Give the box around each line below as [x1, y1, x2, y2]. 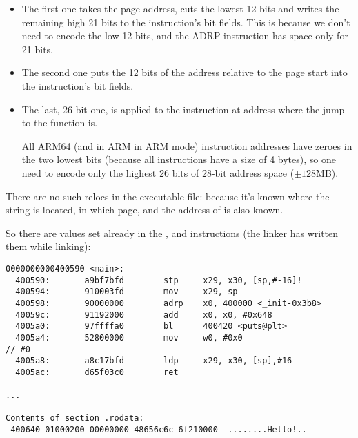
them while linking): [6, 239, 91, 254]
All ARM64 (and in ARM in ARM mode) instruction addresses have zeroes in [21, 138, 352, 153]
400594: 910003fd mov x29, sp [15, 287, 238, 297]
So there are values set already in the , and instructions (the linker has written [6, 225, 339, 240]
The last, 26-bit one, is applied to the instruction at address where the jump [21, 102, 345, 116]
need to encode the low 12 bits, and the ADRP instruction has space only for [21, 28, 348, 43]
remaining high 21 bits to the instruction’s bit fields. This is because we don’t [21, 15, 350, 29]
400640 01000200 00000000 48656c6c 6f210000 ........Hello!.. [10, 425, 307, 435]
